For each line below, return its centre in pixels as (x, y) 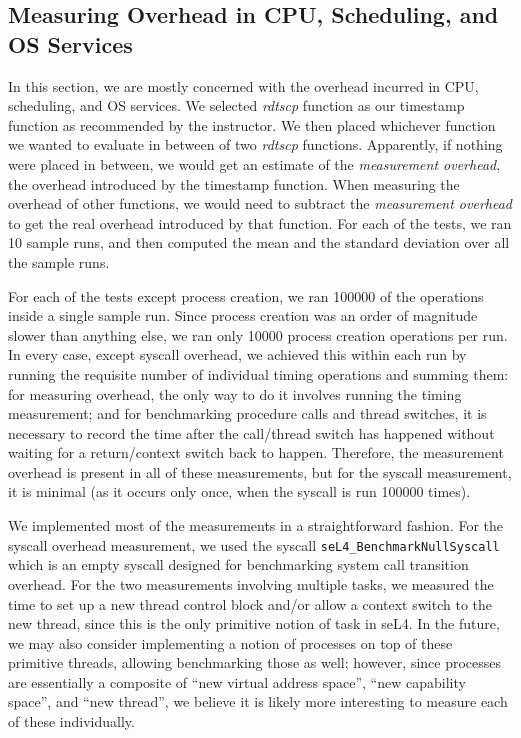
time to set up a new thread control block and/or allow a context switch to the (250, 603)
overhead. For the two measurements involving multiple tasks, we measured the (251, 583)
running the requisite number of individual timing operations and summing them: (258, 373)
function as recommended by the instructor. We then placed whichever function (252, 124)
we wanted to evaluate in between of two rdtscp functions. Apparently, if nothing (255, 144)
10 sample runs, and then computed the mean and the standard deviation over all (259, 242)
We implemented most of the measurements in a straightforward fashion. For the (256, 525)
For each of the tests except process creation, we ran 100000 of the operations (246, 295)
